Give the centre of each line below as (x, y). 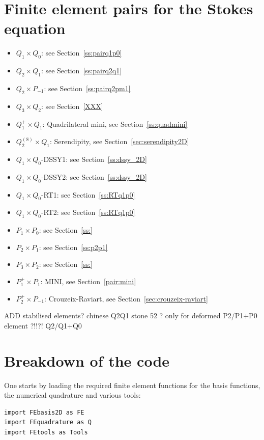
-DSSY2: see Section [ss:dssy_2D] (94, 176)
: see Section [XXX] (72, 106)
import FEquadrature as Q (48, 422)
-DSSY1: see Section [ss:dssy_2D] (94, 159)
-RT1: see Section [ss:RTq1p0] (88, 194)
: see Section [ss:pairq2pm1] (87, 88)
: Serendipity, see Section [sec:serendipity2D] (120, 141)
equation (35, 28)
